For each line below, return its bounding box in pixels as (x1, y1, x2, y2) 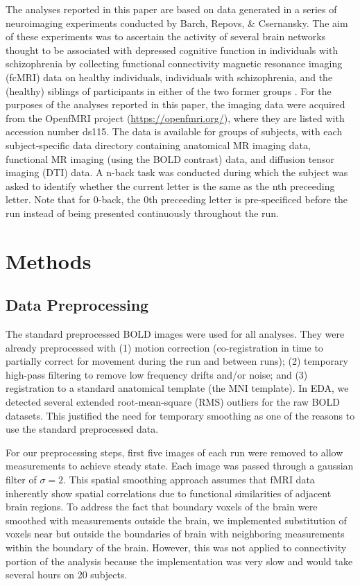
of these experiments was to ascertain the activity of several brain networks (6, 29, 326, 44)
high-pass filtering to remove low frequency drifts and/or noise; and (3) (6, 367, 308, 381)
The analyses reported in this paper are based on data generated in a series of (6, 2, 337, 16)
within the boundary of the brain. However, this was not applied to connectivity (6, 540, 347, 554)
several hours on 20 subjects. (6, 567, 128, 582)
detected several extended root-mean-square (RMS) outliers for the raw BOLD (6, 395, 340, 409)
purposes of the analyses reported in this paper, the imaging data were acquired (6, 97, 345, 112)
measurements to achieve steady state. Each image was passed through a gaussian (6, 458, 354, 473)
